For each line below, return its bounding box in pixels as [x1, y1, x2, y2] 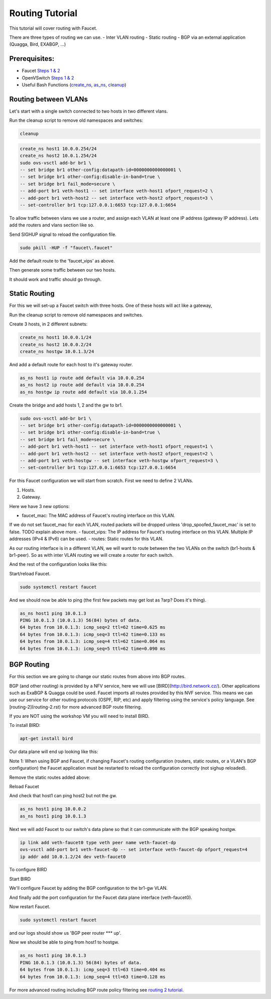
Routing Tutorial [9, 8, 78, 19]
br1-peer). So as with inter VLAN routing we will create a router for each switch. [9, 552, 174, 558]
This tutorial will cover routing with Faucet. [9, 25, 97, 31]
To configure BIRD [9, 867, 47, 873]
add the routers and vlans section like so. [9, 222, 95, 228]
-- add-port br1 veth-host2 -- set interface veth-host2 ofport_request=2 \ [20, 451, 213, 456]
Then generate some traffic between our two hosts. [9, 267, 116, 273]
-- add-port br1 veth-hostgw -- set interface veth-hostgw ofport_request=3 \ [20, 458, 218, 464]
